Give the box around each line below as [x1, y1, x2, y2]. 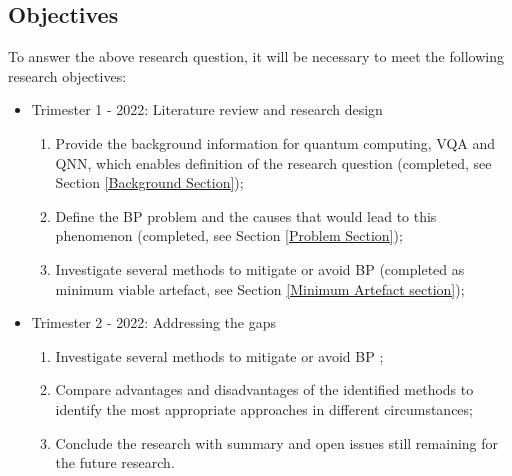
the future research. [55, 452, 175, 473]
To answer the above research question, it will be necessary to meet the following [8, 46, 504, 67]
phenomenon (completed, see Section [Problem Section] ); [55, 225, 403, 246]
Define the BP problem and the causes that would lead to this [55, 205, 437, 226]
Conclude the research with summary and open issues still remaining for [55, 432, 499, 453]
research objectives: [8, 65, 127, 86]
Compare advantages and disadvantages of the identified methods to [55, 379, 474, 400]
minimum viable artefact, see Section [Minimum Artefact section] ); [55, 278, 465, 299]
